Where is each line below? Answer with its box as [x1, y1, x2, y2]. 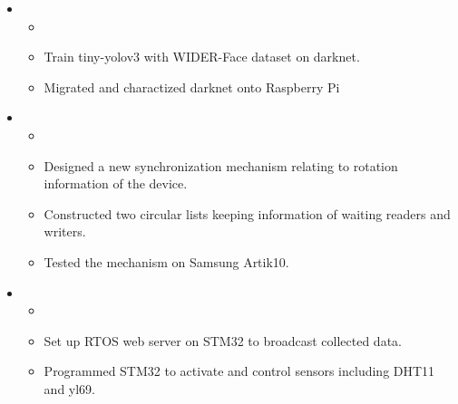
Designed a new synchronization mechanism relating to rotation [44, 156, 398, 175]
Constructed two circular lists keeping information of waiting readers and [44, 204, 451, 223]
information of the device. [44, 174, 188, 193]
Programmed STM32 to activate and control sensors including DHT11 [44, 361, 435, 380]
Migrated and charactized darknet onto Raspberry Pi [44, 77, 340, 96]
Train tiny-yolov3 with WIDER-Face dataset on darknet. [44, 47, 360, 66]
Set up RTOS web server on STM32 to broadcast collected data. [44, 331, 402, 350]
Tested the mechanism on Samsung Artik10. [44, 252, 289, 271]
